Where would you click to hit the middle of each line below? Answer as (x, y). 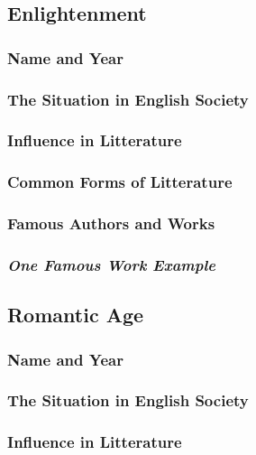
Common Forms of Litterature (120, 182)
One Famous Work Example (112, 264)
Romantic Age (76, 315)
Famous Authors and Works (111, 223)
